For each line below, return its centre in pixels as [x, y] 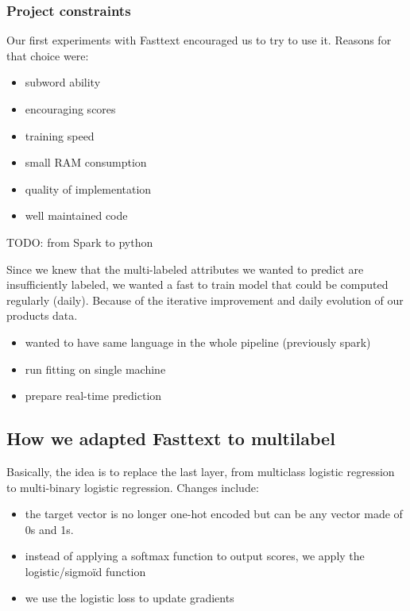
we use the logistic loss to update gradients [130, 598]
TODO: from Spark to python [80, 242]
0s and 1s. [49, 529]
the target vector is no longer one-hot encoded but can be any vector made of [214, 514]
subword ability [63, 82]
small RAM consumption [86, 162]
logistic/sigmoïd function [85, 571]
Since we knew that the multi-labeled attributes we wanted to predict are [185, 269]
